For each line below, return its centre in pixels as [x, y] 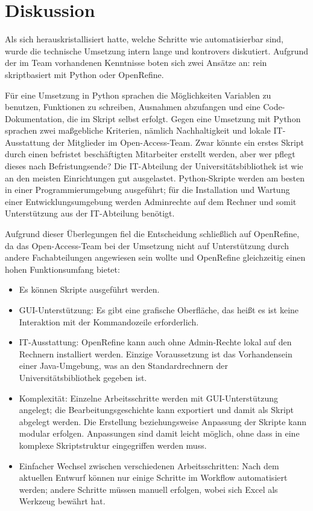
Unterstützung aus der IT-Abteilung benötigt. [90, 213]
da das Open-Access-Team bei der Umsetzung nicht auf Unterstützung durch [147, 245]
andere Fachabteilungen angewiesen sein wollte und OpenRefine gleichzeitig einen [155, 257]
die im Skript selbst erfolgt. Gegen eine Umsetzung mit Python [184, 118]
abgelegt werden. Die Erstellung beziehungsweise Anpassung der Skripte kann [163, 421]
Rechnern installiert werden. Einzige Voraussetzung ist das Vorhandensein [156, 353]
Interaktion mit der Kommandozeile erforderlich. [109, 321]
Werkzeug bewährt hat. [62, 501]
